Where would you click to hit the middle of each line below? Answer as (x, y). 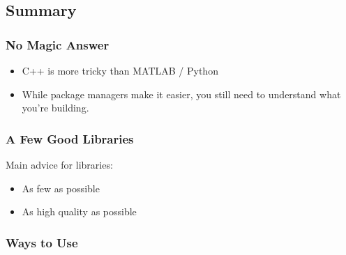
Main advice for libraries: (59, 164)
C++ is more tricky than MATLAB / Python (120, 70)
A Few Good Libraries (70, 138)
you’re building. (55, 108)
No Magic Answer (58, 44)
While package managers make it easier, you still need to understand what (181, 94)
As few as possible (61, 188)
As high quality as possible (79, 211)
